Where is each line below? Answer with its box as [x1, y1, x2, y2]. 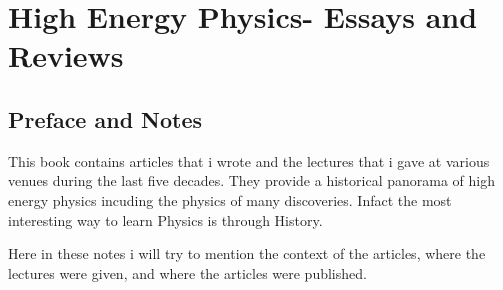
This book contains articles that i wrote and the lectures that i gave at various [8, 150, 490, 171]
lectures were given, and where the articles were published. [8, 262, 367, 283]
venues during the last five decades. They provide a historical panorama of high [8, 170, 495, 191]
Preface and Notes [8, 103, 203, 134]
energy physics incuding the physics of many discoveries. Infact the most [8, 189, 452, 210]
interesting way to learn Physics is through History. [8, 209, 323, 230]
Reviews [8, 35, 124, 76]
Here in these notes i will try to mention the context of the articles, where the [8, 243, 486, 264]
